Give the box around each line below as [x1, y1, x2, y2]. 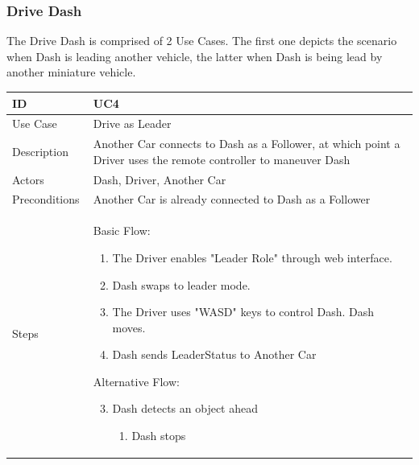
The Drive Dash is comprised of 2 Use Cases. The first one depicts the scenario [6, 32, 397, 49]
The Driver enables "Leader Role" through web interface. [112, 249, 392, 265]
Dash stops [131, 427, 186, 444]
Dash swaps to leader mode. [112, 276, 251, 293]
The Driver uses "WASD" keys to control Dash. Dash [112, 303, 374, 320]
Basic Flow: [93, 222, 151, 239]
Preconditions [12, 191, 80, 208]
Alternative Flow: [93, 372, 180, 389]
